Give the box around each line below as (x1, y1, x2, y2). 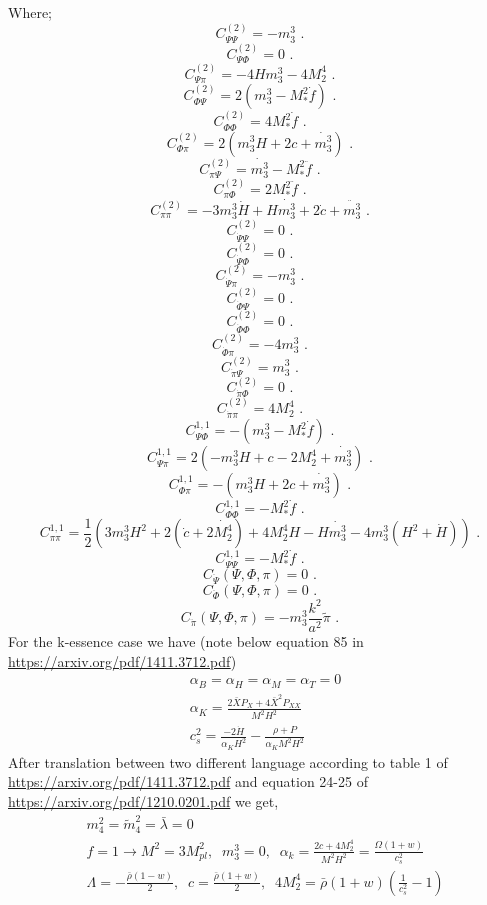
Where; (8, 2, 52, 22)
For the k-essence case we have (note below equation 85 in (8, 630, 364, 651)
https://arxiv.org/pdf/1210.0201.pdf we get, (8, 790, 279, 811)
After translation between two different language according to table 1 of (8, 751, 448, 772)
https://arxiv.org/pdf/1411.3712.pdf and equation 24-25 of (8, 771, 368, 792)
